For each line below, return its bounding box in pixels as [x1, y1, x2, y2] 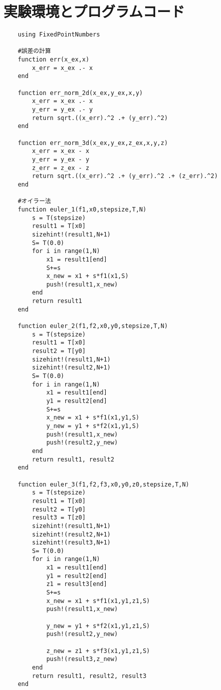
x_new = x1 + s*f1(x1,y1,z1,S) [46, 597, 150, 604]
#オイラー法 [17, 197, 51, 205]
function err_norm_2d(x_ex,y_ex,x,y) [17, 89, 143, 96]
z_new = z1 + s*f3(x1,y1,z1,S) [46, 647, 150, 654]
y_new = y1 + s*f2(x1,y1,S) [46, 422, 140, 429]
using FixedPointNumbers [17, 31, 100, 38]
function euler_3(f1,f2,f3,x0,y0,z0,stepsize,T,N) [17, 480, 190, 488]
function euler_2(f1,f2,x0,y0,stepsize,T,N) [17, 322, 168, 330]
